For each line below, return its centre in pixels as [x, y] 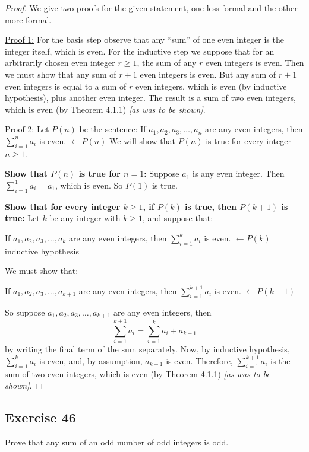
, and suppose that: [178, 218]
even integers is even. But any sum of [208, 74]
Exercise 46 [40, 417]
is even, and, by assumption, [91, 360]
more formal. [28, 19]
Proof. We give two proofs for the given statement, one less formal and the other [151, 8]
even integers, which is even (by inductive [211, 86]
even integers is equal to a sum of [66, 86]
